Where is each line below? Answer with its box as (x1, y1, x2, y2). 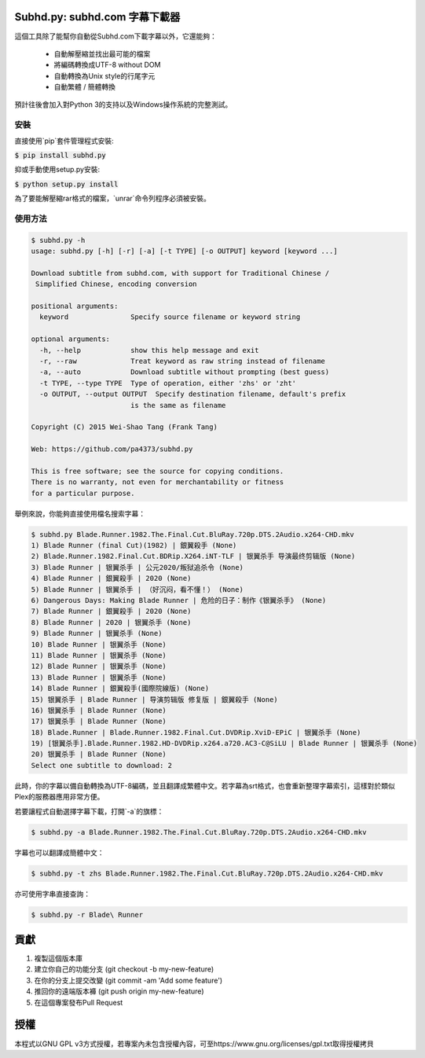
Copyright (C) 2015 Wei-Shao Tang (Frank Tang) (31, 423, 218, 432)
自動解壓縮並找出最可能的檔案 (53, 49, 151, 58)
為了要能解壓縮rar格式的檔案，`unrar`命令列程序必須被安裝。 (14, 193, 211, 204)
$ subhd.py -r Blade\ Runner (31, 910, 144, 919)
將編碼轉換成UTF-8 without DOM (53, 60, 161, 70)
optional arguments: (31, 335, 110, 343)
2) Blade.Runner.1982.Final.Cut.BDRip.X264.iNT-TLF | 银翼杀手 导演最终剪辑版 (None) (31, 552, 356, 561)
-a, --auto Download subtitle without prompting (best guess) (39, 368, 330, 377)
